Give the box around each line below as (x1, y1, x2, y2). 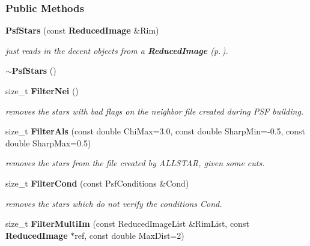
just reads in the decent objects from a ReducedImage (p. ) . (5, 44, 228, 56)
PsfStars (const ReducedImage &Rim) (5, 24, 159, 37)
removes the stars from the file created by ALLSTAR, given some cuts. (5, 157, 265, 169)
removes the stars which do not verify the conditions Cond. (5, 197, 222, 209)
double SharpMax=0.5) (5, 136, 91, 149)
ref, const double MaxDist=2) (74, 229, 184, 241)
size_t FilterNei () (5, 85, 79, 97)
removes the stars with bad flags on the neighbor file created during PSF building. (5, 104, 304, 117)
